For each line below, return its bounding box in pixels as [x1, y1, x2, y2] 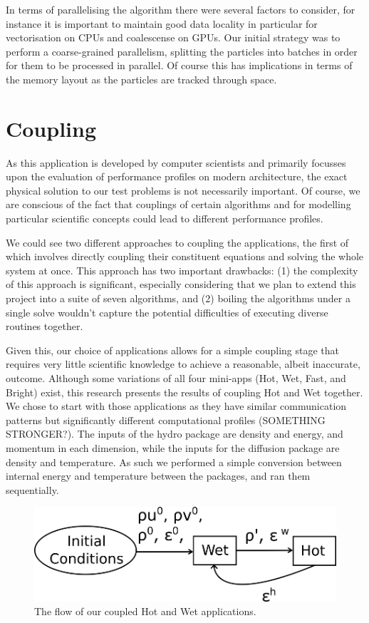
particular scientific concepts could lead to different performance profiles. [6, 211, 323, 226]
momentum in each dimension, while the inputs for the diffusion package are [6, 440, 340, 455]
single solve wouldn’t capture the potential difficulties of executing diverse [6, 304, 328, 319]
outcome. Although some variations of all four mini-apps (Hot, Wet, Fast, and [6, 371, 346, 385]
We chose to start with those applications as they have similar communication [6, 398, 347, 413]
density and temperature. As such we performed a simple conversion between [6, 454, 342, 469]
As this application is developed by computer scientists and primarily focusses [6, 155, 346, 170]
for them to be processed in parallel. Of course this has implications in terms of [6, 58, 353, 73]
